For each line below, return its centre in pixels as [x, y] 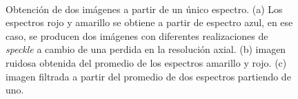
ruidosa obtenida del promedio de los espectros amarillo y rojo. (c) [146, 62]
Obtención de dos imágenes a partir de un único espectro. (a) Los [144, 9]
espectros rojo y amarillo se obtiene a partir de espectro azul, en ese [149, 22]
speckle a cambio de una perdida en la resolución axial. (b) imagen [146, 49]
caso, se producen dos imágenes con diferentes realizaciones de [137, 35]
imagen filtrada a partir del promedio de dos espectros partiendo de [148, 76]
